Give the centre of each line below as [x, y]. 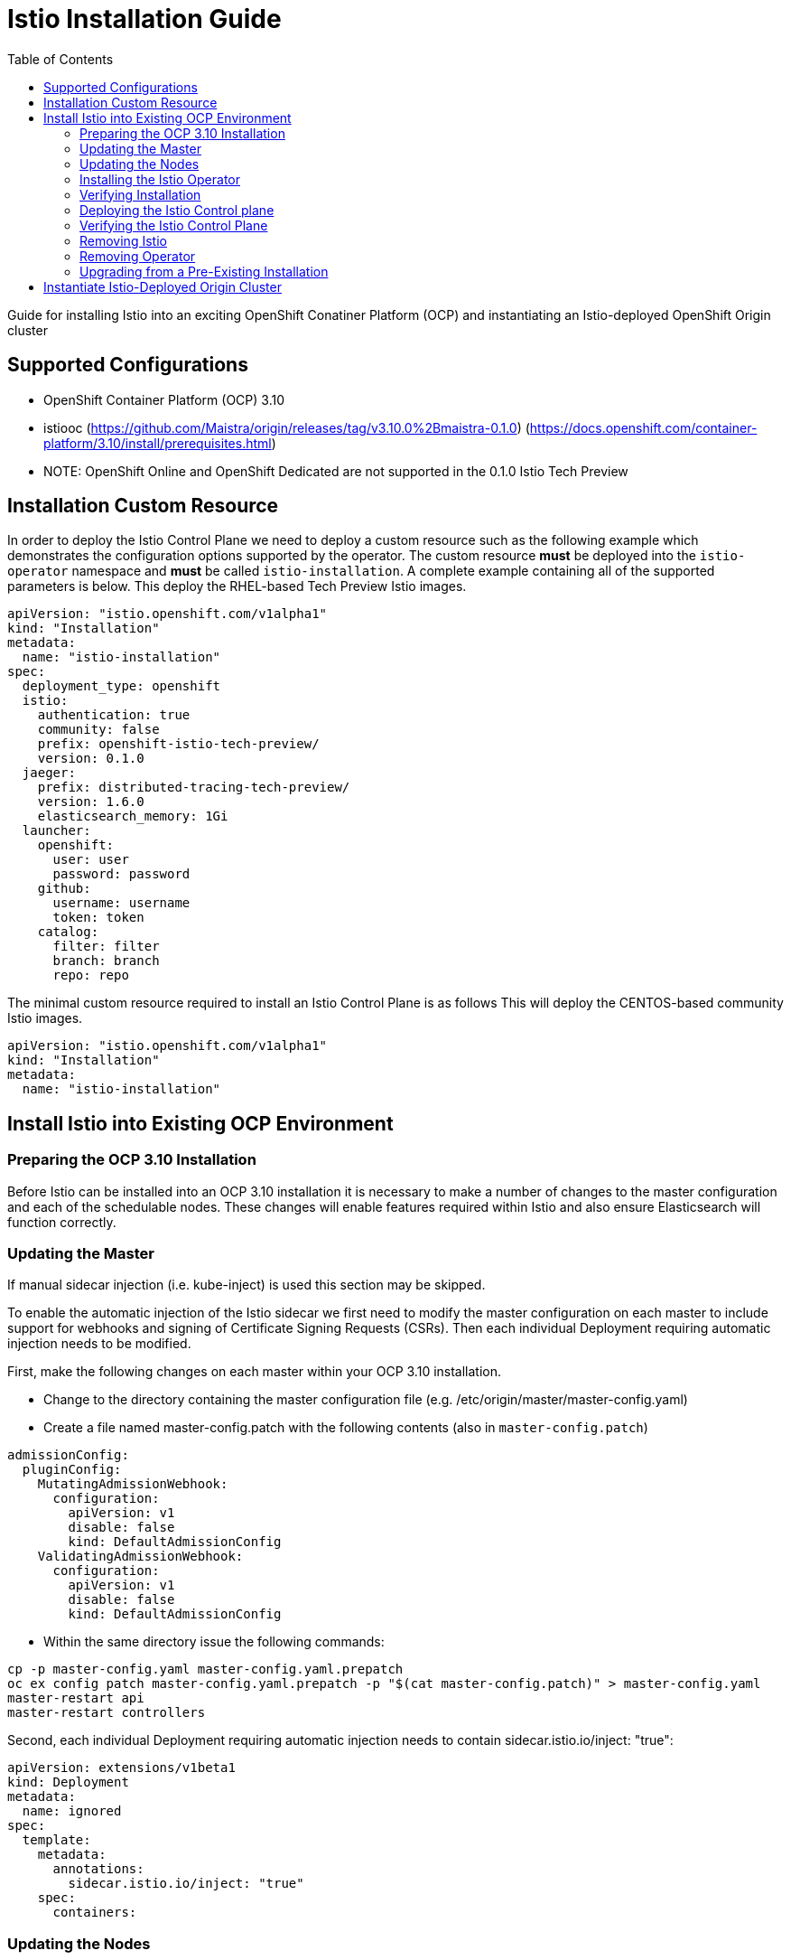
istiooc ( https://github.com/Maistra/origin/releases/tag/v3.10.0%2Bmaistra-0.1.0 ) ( [287, 427]
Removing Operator [138, 256]
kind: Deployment [68, 1782]
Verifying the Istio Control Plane [174, 225]
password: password [121, 874]
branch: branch [106, 961]
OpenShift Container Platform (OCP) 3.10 [164, 399]
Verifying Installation [140, 194]
